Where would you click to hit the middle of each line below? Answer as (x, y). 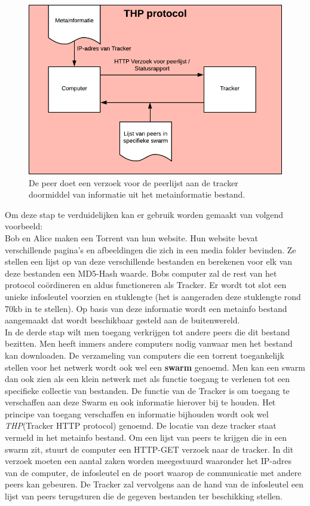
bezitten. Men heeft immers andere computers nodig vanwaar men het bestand (149, 343)
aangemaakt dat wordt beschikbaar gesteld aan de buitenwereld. (122, 320)
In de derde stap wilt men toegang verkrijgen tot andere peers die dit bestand (148, 331)
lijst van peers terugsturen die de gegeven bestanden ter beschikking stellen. (144, 496)
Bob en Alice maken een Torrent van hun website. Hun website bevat (131, 237)
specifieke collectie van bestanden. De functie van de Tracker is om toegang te (147, 390)
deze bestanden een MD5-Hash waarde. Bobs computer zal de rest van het (141, 273)
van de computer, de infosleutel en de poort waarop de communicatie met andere (153, 472)
